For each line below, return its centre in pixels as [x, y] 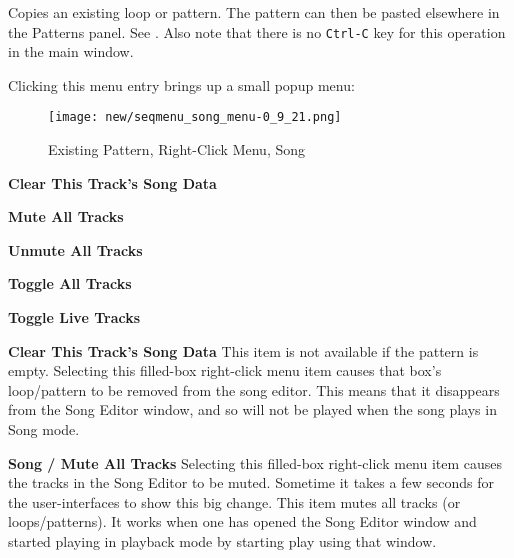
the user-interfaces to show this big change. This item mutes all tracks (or [234, 501]
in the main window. [71, 51]
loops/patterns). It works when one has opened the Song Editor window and [242, 521]
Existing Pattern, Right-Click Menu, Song [177, 149]
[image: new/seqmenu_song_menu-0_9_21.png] [195, 117]
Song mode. [44, 429]
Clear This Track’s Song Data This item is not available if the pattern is [243, 350]
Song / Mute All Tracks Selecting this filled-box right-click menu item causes [255, 462]
